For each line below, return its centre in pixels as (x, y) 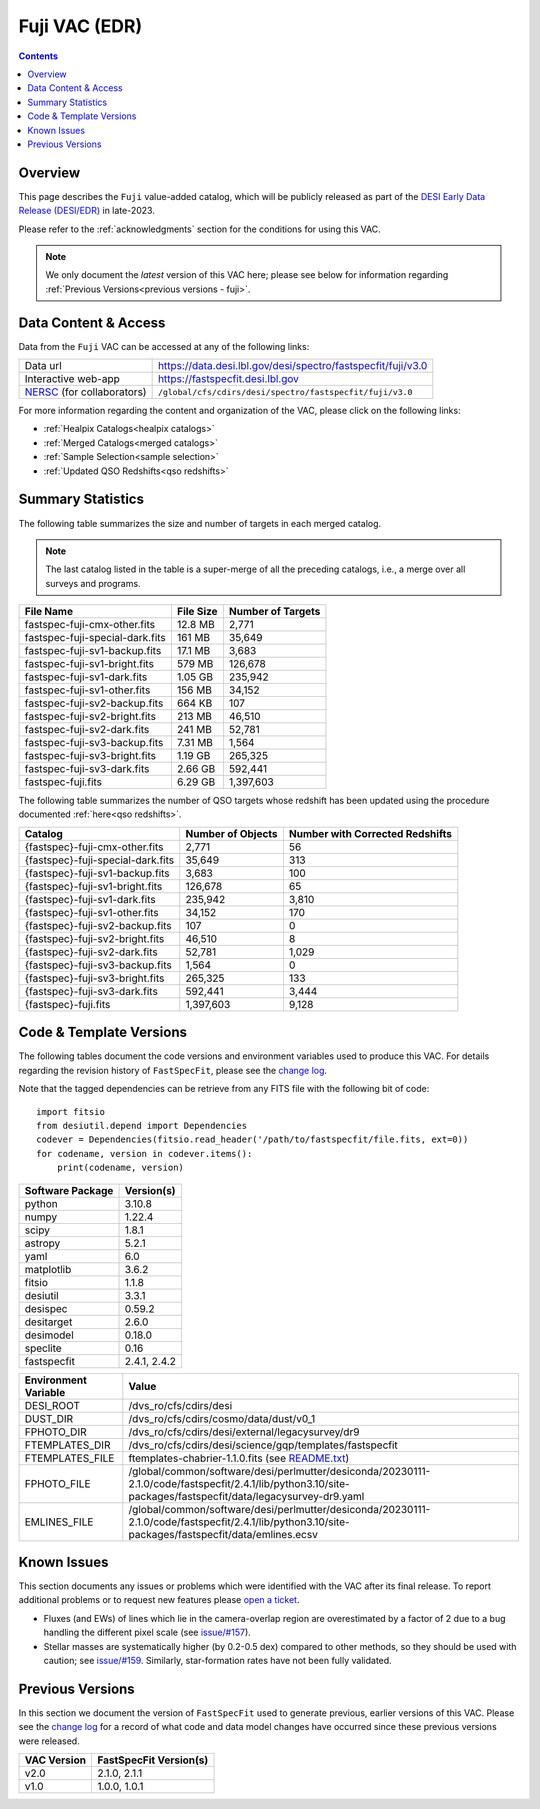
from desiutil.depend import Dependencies (142, 1125)
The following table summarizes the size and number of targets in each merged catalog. (200, 523)
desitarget (48, 1322)
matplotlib (48, 1269)
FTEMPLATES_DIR (67, 1445)
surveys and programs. (93, 583)
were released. (49, 1741)
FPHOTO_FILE (57, 1483)
